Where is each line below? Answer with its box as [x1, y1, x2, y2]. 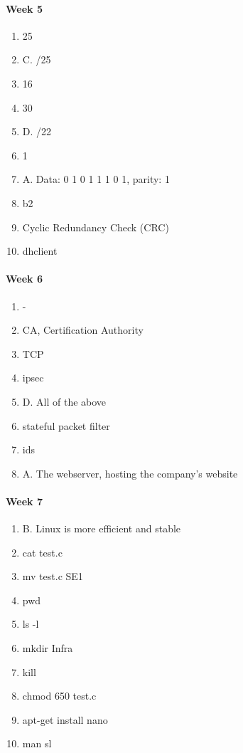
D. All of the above [22, 394, 107, 409]
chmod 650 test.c [22, 688, 97, 703]
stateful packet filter [22, 418, 110, 433]
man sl [22, 736, 52, 751]
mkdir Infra [22, 641, 73, 655]
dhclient [22, 243, 58, 258]
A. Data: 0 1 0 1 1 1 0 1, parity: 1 [22, 172, 170, 186]
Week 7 [6, 493, 43, 508]
